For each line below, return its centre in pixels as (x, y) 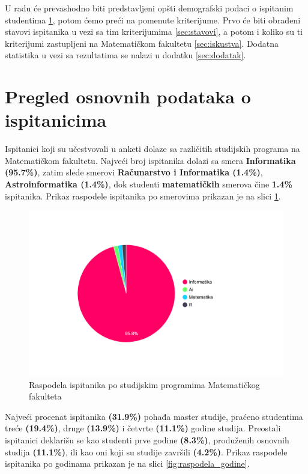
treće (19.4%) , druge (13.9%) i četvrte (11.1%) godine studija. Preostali (143, 428)
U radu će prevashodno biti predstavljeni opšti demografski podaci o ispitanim (149, 8)
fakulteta (45, 396)
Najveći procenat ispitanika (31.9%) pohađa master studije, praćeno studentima (154, 416)
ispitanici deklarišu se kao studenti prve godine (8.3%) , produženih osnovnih (147, 439)
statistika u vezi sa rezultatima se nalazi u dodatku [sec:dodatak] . (125, 55)
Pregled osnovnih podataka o (128, 96)
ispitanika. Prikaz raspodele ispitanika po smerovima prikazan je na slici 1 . (143, 196)
